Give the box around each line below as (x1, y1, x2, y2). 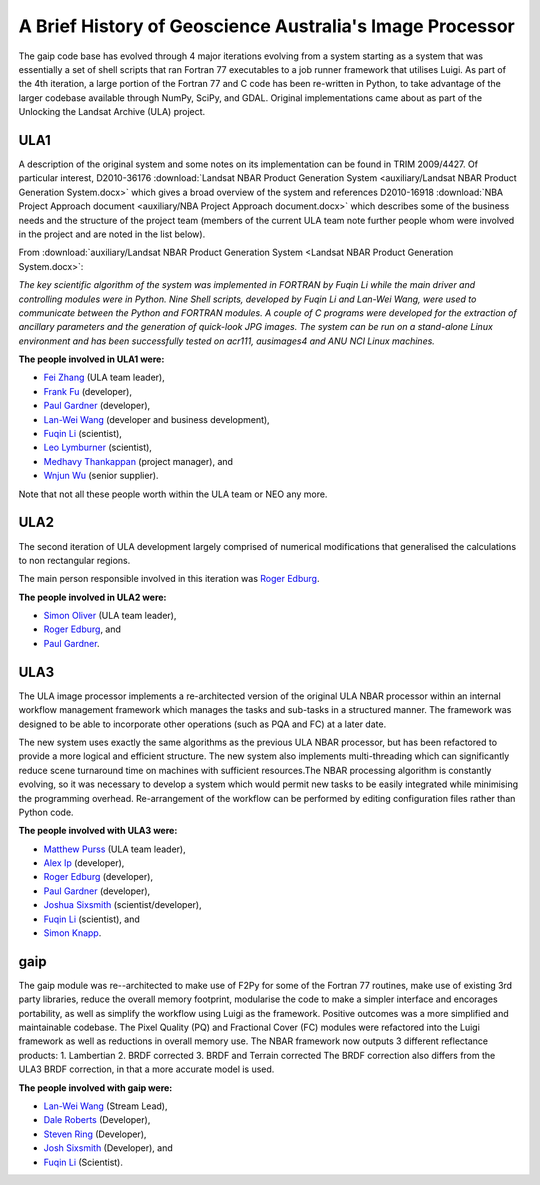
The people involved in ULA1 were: (18, 353, 165, 365)
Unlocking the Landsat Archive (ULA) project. (18, 106, 206, 118)
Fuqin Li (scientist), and (43, 913, 140, 925)
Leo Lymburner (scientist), (43, 441, 152, 454)
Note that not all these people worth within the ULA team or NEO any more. (18, 488, 328, 500)
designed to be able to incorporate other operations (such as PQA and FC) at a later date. (18, 718, 387, 730)
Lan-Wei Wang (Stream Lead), (43, 1100, 168, 1112)
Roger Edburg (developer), (43, 871, 154, 883)
